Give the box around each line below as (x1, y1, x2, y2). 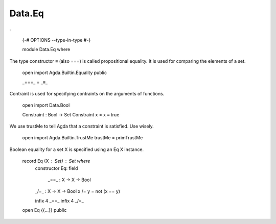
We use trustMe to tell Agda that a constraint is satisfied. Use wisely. (9, 123, 154, 130)
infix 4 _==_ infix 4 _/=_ (35, 197, 84, 204)
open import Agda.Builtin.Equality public (22, 69, 107, 76)
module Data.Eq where (22, 46, 71, 53)
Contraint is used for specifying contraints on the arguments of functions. (9, 90, 165, 96)
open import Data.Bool (22, 102, 70, 108)
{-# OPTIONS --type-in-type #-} (22, 37, 91, 43)
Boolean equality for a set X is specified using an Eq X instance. (9, 146, 144, 153)
